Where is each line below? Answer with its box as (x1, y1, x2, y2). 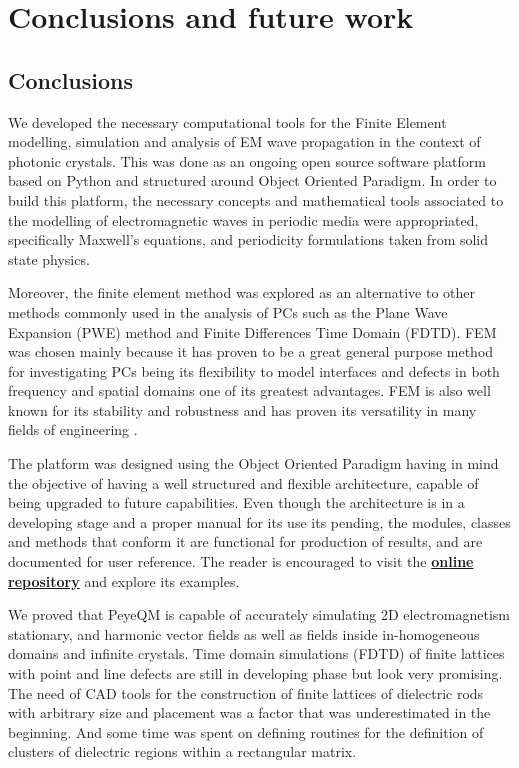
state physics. (8, 248, 90, 269)
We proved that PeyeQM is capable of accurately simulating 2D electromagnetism (8, 604, 510, 625)
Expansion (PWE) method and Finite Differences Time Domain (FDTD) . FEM (8, 321, 497, 342)
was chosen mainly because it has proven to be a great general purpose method (8, 341, 494, 362)
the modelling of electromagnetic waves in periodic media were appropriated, (8, 209, 479, 230)
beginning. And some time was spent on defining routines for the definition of (8, 721, 484, 742)
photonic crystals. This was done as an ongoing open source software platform (8, 150, 486, 171)
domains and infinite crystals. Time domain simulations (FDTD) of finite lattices (8, 643, 505, 664)
